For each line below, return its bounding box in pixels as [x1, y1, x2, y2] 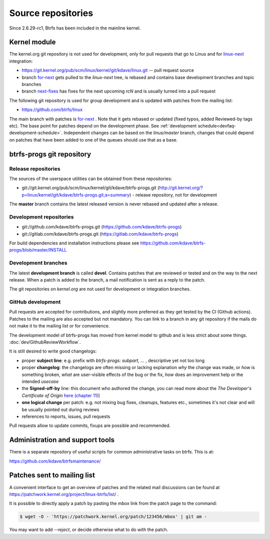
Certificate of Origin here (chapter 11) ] [21, 392, 100, 398]
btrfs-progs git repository [9, 150, 91, 158]
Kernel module [9, 38, 56, 46]
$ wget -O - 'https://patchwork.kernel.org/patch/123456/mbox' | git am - [19, 514, 207, 519]
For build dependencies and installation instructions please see [9, 240, 139, 246]
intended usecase [21, 378, 59, 384]
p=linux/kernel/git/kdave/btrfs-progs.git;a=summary [21, 191, 130, 197]
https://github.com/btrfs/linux [21, 106, 82, 112]
